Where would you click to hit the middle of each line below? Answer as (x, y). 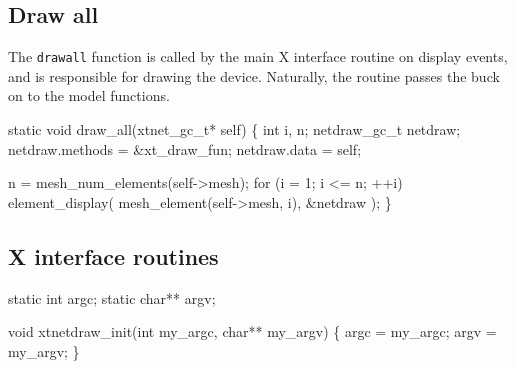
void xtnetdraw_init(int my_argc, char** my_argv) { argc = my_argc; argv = (252, 331)
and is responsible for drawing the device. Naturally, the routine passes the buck (254, 75)
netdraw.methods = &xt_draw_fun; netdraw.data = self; (185, 148)
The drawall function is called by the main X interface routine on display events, (258, 56)
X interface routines (113, 255)
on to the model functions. (89, 95)
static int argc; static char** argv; (112, 297)
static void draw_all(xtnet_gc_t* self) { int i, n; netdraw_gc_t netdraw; (234, 129)
